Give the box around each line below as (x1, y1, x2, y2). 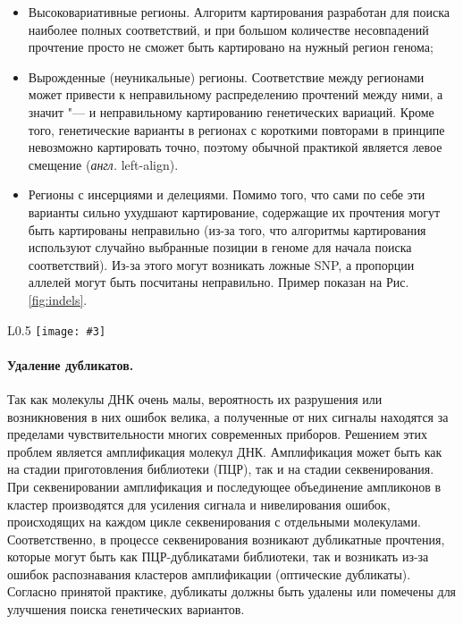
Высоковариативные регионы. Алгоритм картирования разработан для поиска (28, 3, 450, 21)
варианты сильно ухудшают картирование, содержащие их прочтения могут (28, 202, 441, 221)
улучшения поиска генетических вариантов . (7, 600, 245, 619)
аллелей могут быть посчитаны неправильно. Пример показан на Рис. (28, 273, 409, 291)
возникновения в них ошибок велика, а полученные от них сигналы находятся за (7, 407, 449, 426)
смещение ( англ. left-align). (28, 155, 179, 173)
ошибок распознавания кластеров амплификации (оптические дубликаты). (7, 564, 411, 583)
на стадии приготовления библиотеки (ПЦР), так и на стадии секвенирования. (7, 460, 434, 478)
